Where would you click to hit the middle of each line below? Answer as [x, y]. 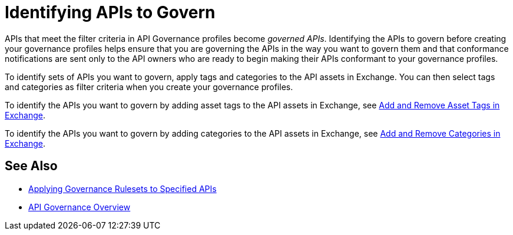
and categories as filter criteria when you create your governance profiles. [149, 87]
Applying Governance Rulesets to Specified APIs [123, 188]
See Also [31, 166]
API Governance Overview [80, 207]
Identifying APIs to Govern [110, 12]
